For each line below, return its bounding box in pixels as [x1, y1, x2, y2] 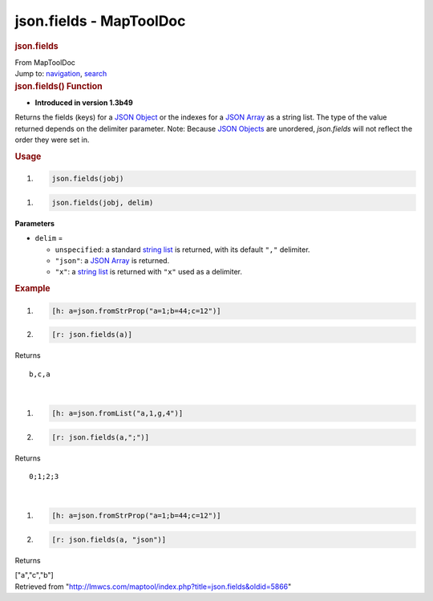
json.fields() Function [14, 80, 103, 91]
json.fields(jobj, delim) [51, 197, 154, 207]
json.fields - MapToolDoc [14, 12, 186, 30]
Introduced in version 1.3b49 [34, 97, 134, 108]
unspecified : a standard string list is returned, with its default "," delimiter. [55, 245, 310, 254]
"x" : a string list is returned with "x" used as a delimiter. [55, 267, 242, 277]
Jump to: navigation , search [14, 69, 107, 79]
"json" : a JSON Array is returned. [55, 256, 170, 266]
